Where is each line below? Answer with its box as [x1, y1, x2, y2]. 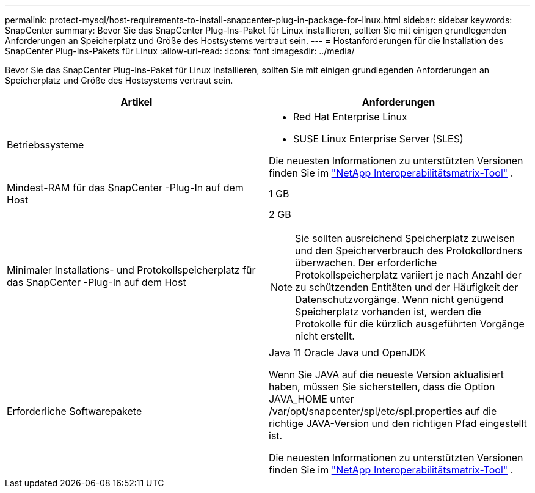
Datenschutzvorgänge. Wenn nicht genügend [295, 293, 504, 305]
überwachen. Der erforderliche [295, 257, 437, 269]
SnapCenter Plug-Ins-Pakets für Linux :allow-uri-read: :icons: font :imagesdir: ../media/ [5, 46, 355, 56]
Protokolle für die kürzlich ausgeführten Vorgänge [295, 318, 525, 330]
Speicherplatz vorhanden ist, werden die [295, 305, 481, 318]
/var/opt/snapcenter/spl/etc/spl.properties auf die [269, 405, 497, 417]
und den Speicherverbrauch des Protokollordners [295, 244, 522, 257]
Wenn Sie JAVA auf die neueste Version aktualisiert [269, 368, 504, 381]
